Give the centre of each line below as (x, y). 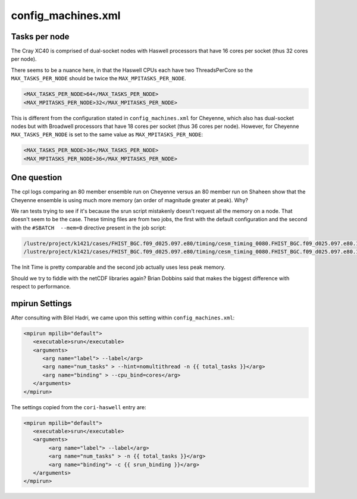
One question (37, 178)
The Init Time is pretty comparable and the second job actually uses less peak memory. (118, 267)
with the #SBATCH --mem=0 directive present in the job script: (89, 227)
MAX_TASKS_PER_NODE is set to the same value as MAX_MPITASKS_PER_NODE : (107, 134)
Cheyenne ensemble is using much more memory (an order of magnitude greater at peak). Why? (129, 200)
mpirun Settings (41, 303)
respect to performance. (41, 286)
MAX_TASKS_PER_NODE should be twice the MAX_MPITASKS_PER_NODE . (99, 79)
